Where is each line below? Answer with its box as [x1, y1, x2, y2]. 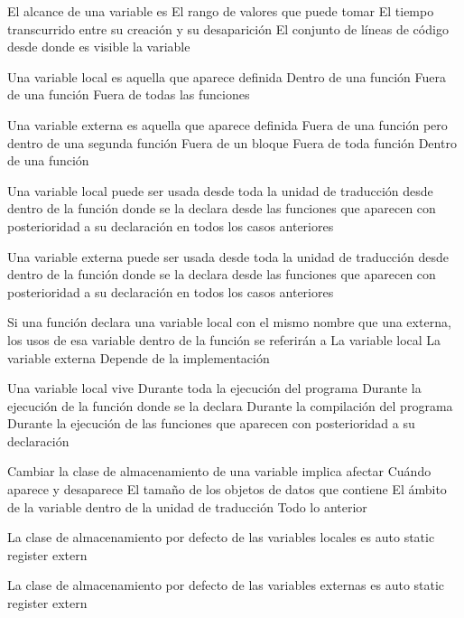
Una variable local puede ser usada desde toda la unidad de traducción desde [7, 181, 433, 200]
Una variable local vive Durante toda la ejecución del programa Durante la [7, 379, 422, 398]
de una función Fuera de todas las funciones [7, 85, 250, 104]
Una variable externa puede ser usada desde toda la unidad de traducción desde [7, 247, 449, 266]
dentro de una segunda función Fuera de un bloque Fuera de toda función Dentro [7, 133, 457, 152]
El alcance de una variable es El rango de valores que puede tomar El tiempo [7, 2, 434, 20]
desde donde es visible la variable [7, 37, 190, 56]
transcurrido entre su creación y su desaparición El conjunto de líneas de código [7, 19, 449, 38]
